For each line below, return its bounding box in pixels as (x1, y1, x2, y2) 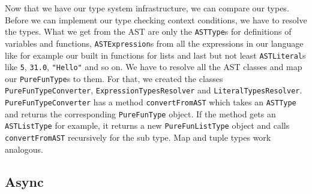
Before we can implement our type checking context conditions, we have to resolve (5, 13, 307, 26)
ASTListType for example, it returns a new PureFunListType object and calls (5, 119, 290, 132)
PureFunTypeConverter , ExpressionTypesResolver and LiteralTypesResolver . (5, 84, 302, 96)
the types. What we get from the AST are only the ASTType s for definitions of (5, 25, 292, 38)
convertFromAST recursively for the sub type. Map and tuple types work (5, 131, 271, 144)
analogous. (5, 143, 43, 155)
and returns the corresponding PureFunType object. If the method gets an (5, 107, 276, 120)
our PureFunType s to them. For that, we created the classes (5, 72, 223, 84)
